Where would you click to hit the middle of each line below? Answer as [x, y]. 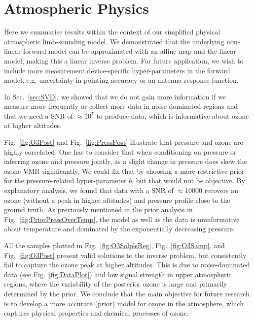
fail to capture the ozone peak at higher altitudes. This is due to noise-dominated [127, 265]
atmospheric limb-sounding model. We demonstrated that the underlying [114, 41]
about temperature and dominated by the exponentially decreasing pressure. [119, 229]
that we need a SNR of [38, 115]
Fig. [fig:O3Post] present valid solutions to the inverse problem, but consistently [125, 255]
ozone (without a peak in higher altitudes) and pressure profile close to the [117, 200]
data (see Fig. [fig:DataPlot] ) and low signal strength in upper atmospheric [118, 274]
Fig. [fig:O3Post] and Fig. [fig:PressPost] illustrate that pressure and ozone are [124, 142]
